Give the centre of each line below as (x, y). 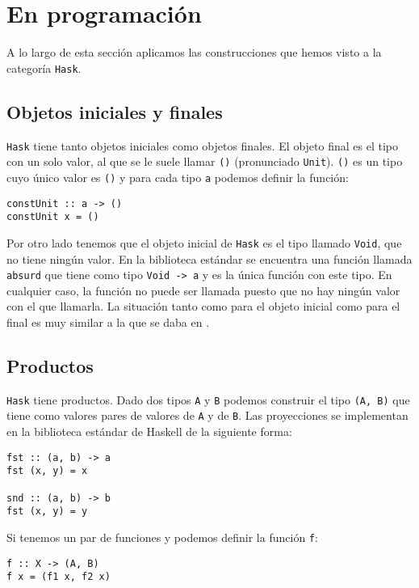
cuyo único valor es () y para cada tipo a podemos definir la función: (178, 177)
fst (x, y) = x (47, 471)
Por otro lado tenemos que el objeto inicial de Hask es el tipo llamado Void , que (204, 242)
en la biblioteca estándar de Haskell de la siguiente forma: (149, 431)
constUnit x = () (53, 217)
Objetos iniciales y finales (115, 111)
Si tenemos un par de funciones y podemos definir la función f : (162, 537)
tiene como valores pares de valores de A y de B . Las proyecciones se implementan (207, 415)
